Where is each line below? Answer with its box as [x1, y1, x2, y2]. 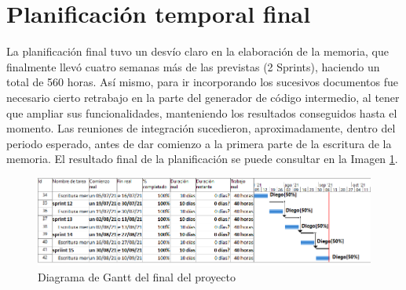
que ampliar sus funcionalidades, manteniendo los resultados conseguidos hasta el [6, 104, 397, 121]
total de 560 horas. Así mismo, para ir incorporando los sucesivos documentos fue [6, 74, 398, 90]
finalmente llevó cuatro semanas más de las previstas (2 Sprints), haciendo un [6, 58, 380, 74]
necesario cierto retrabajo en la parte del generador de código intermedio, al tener [6, 89, 400, 105]
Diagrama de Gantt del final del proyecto [38, 269, 236, 285]
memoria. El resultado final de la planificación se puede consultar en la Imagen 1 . [6, 150, 398, 167]
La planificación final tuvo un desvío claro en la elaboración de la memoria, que [6, 43, 389, 60]
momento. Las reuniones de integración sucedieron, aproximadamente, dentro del [6, 120, 396, 136]
